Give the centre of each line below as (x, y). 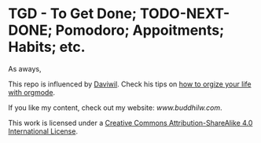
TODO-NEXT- (185, 14)
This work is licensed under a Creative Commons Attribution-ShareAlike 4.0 (130, 123)
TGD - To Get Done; (73, 14)
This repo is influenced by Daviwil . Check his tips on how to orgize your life (130, 84)
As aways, (25, 68)
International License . (43, 131)
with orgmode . (32, 92)
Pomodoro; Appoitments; (140, 30)
